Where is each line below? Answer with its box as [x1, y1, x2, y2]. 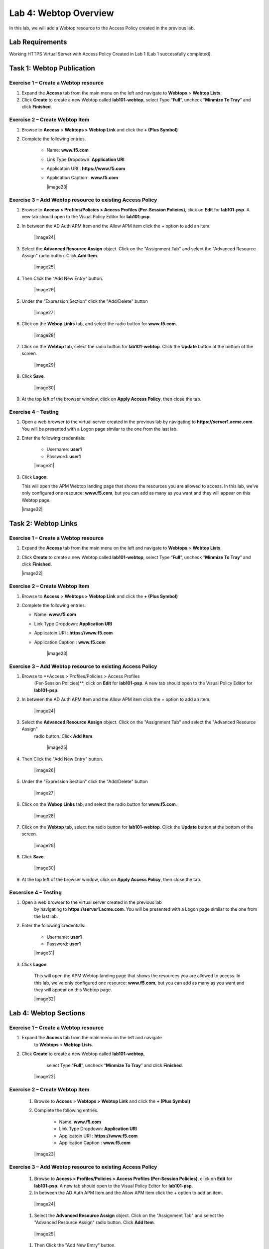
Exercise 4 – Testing [9, 408, 59, 415]
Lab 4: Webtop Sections [9, 1009, 86, 1018]
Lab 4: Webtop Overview [9, 7, 114, 18]
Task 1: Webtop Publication [9, 64, 96, 72]
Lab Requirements [9, 38, 67, 46]
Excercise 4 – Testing [9, 889, 62, 896]
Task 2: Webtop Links [9, 519, 78, 528]
